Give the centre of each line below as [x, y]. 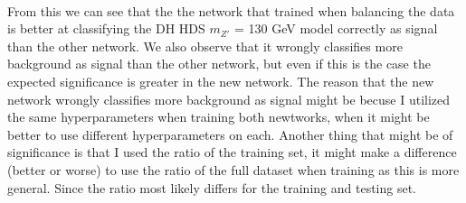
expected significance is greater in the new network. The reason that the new [221, 81]
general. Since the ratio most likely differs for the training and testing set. [212, 187]
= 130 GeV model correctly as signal [336, 28]
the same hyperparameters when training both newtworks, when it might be [219, 117]
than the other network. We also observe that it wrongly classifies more [205, 46]
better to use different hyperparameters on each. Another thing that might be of [230, 134]
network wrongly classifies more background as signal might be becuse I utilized [229, 99]
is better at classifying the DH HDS [106, 28]
